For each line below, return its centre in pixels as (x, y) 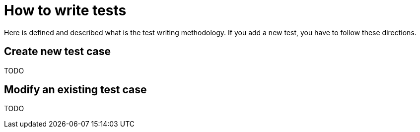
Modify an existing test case (75, 90)
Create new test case (58, 52)
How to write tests (65, 10)
